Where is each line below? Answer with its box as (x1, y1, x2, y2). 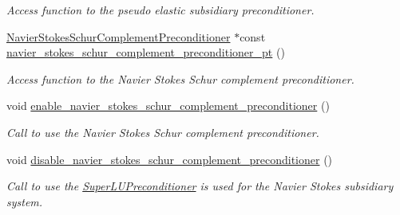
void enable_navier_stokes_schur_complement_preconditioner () (6, 97, 330, 114)
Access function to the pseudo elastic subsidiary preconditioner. (6, 2, 315, 18)
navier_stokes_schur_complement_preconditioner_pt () (6, 44, 285, 61)
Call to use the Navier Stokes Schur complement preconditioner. (6, 123, 319, 140)
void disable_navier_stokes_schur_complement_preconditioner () (6, 150, 333, 167)
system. (6, 193, 43, 209)
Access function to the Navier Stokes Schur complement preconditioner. (6, 70, 354, 87)
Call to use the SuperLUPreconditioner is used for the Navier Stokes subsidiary (6, 178, 394, 194)
